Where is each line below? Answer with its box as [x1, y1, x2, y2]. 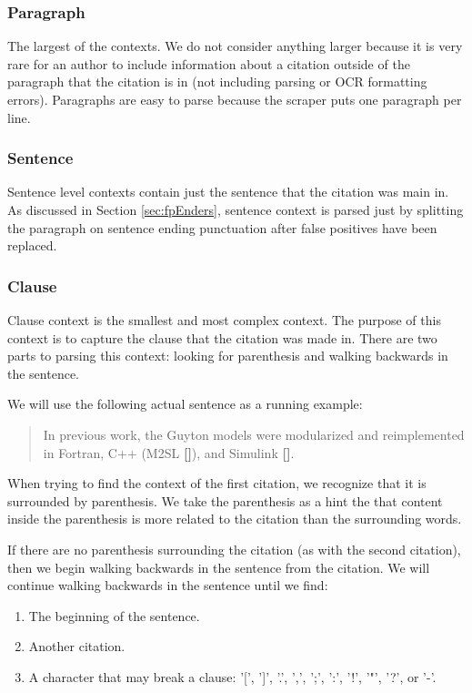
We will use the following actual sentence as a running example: [7, 394, 363, 413]
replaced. [7, 236, 57, 255]
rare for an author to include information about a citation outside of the [7, 54, 410, 73]
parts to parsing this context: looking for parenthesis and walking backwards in [7, 346, 448, 365]
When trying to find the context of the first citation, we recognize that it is [7, 474, 427, 493]
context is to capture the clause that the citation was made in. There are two [7, 328, 437, 347]
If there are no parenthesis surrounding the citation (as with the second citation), [7, 539, 461, 558]
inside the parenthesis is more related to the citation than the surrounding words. [7, 509, 462, 528]
